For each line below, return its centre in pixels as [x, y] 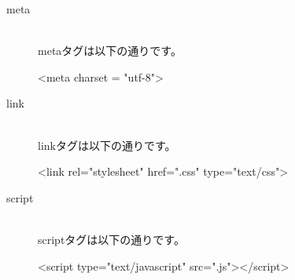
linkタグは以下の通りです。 [107, 145]
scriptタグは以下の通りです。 [111, 239]
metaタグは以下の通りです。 [110, 51]
